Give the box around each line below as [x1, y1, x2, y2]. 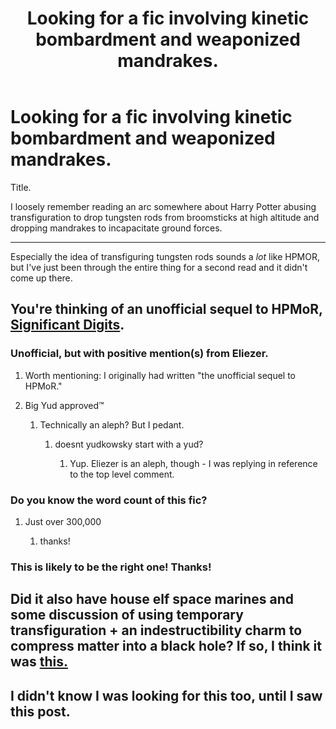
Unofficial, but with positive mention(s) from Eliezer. [10, 347, 269, 361]
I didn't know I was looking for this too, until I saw [10, 687, 323, 704]
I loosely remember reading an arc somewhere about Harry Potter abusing [10, 200, 317, 212]
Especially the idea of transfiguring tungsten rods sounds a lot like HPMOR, [10, 250, 320, 262]
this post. [10, 703, 71, 720]
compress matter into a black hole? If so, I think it [10, 638, 322, 655]
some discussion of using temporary [10, 607, 244, 624]
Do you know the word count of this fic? [10, 493, 208, 507]
